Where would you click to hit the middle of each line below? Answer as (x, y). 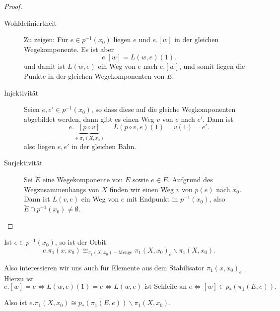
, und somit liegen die (212, 66)
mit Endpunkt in (152, 199)
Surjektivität (23, 163)
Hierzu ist (19, 278)
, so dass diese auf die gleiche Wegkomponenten (163, 109)
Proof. (13, 6)
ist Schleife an (165, 287)
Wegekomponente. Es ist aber (69, 49)
